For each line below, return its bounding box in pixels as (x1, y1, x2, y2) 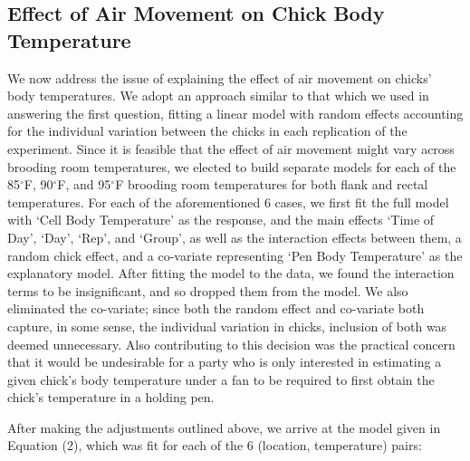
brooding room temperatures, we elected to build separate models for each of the (7, 157, 456, 176)
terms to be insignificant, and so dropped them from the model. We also (7, 281, 408, 300)
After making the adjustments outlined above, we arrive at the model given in (7, 418, 441, 437)
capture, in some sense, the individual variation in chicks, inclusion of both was (7, 316, 447, 335)
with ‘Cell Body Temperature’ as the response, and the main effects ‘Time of (7, 210, 435, 229)
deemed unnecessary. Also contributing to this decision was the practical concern (7, 334, 456, 353)
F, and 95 (57, 175, 111, 194)
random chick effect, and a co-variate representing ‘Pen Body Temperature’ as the (7, 245, 463, 264)
